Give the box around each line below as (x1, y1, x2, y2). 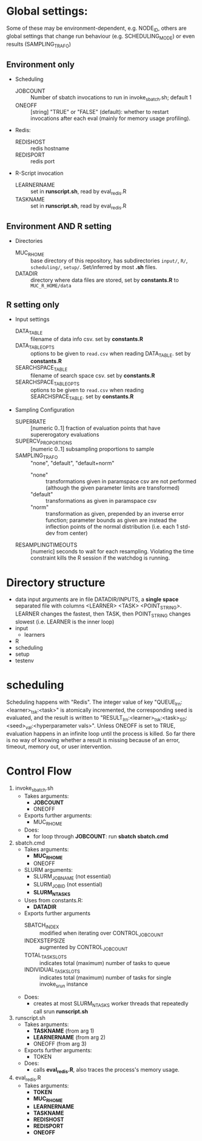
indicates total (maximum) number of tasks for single (39, 974, 172, 981)
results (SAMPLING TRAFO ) (6, 40, 72, 49)
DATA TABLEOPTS (15, 342, 55, 351)
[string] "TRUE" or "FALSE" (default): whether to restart (30, 108, 169, 115)
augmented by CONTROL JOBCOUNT (39, 944, 128, 952)
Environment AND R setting (6, 221, 112, 231)
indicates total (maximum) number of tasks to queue (39, 959, 170, 966)
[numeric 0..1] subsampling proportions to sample (30, 445, 155, 452)
